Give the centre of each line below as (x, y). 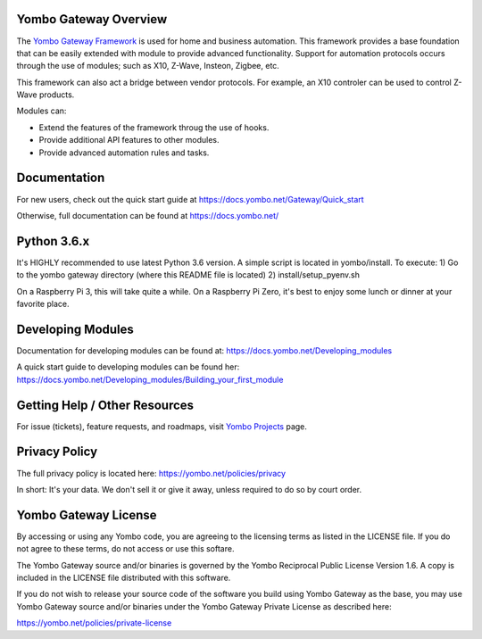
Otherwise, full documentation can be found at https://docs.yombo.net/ (148, 215)
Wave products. (46, 95)
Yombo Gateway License (87, 515)
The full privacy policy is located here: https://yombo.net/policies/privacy (151, 473)
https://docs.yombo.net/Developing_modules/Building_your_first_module (150, 379)
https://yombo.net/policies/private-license (94, 623)
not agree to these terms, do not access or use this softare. (125, 549)
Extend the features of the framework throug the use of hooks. (154, 127)
